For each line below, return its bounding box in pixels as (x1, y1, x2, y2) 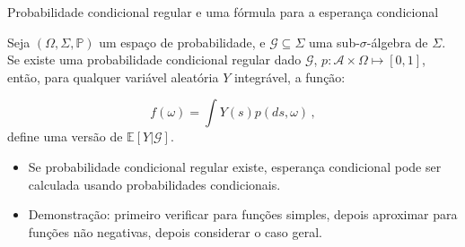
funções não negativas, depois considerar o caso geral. (28, 222, 322, 241)
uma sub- (308, 32, 360, 51)
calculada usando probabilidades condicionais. (28, 175, 281, 193)
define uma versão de (7, 127, 123, 146)
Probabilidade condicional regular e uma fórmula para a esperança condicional (7, 3, 439, 21)
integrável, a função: (233, 67, 346, 86)
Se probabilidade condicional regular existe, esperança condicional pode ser (28, 157, 442, 175)
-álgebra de (366, 32, 428, 51)
